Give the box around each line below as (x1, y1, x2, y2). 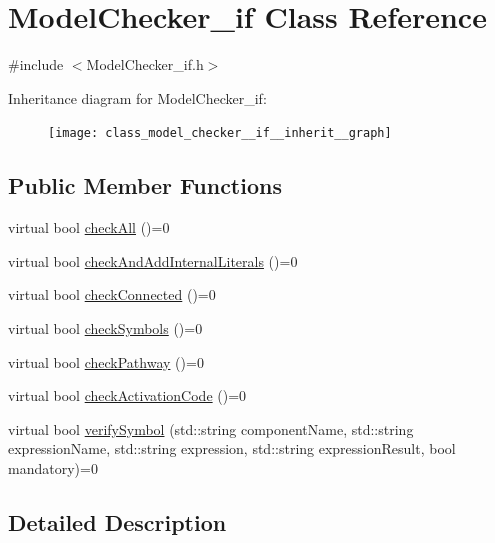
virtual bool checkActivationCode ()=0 (8, 385, 247, 406)
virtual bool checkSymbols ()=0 (8, 317, 203, 338)
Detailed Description (8, 506, 227, 537)
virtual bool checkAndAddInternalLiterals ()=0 (8, 250, 298, 271)
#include (8, 54, 64, 75)
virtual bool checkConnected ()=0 (8, 284, 216, 305)
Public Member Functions (8, 170, 282, 201)
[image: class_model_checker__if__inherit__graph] (48, 126, 392, 141)
